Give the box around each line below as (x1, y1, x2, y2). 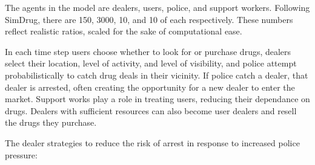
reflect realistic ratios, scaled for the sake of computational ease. (5, 25, 242, 37)
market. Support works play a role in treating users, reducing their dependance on (5, 92, 310, 105)
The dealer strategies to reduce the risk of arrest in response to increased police (5, 136, 300, 149)
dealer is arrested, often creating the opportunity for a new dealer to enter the (5, 80, 295, 93)
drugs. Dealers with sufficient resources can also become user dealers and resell (5, 104, 297, 117)
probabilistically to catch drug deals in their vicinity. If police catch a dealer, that (5, 68, 308, 81)
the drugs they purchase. (5, 116, 97, 129)
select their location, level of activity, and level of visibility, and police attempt (5, 57, 297, 70)
